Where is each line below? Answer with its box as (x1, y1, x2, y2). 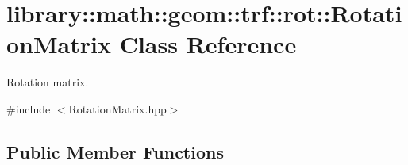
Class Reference (119, 28, 297, 60)
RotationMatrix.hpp (68, 100, 167, 117)
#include (6, 100, 51, 117)
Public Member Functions (6, 139, 224, 163)
